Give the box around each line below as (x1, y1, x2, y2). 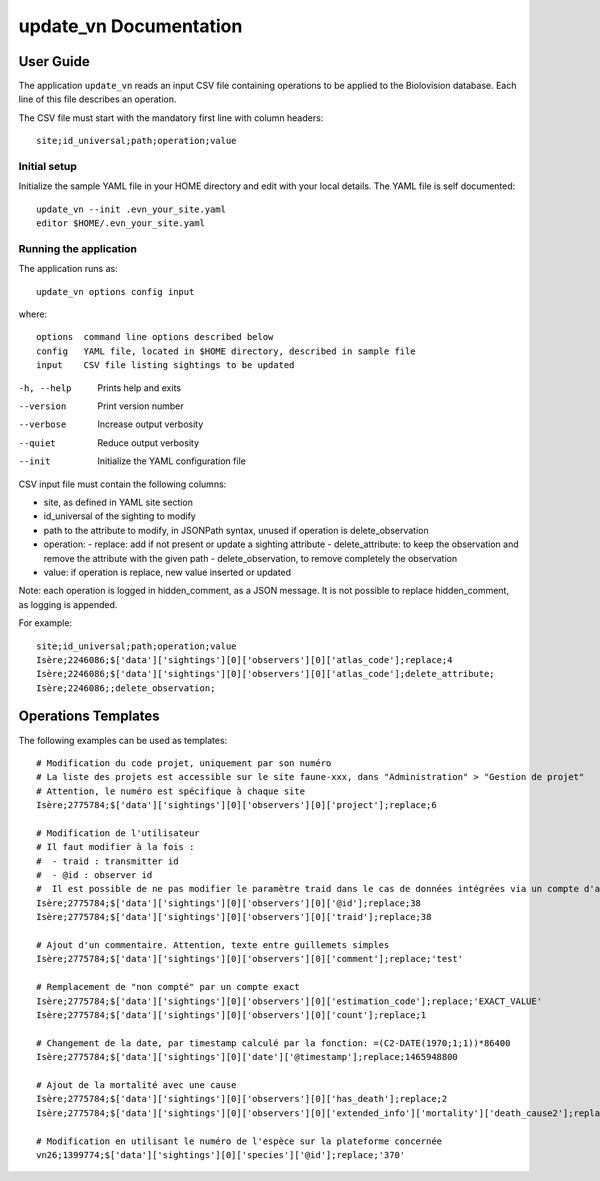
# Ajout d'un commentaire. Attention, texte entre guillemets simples (36, 940, 390, 951)
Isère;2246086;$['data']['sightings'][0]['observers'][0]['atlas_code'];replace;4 (36, 654, 453, 665)
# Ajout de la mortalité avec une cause (36, 1079, 237, 1090)
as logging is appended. (18, 598, 118, 610)
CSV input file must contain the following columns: (18, 478, 227, 490)
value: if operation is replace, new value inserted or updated (43, 566, 292, 578)
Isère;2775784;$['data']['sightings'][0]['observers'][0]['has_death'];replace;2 (36, 1093, 448, 1105)
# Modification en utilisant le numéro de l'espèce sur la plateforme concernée (36, 1135, 443, 1147)
